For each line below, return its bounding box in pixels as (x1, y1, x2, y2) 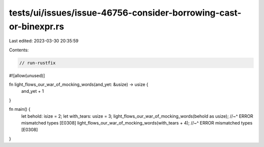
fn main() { (9, 106, 31, 112)
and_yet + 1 (21, 88, 44, 94)
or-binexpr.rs (9, 21, 65, 32)
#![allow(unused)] (9, 72, 45, 78)
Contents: (9, 47, 29, 53)
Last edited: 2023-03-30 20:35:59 (9, 38, 79, 44)
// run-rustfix (19, 60, 56, 65)
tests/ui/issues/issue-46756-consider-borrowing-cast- (9, 7, 242, 18)
